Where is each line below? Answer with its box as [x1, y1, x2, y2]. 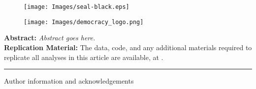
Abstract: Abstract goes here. [4, 32, 96, 43]
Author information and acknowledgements [4, 76, 134, 86]
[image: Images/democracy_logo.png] [24, 18, 144, 26]
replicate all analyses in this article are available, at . [4, 52, 163, 62]
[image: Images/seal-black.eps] [24, 3, 129, 10]
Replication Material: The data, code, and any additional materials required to [4, 42, 252, 52]
